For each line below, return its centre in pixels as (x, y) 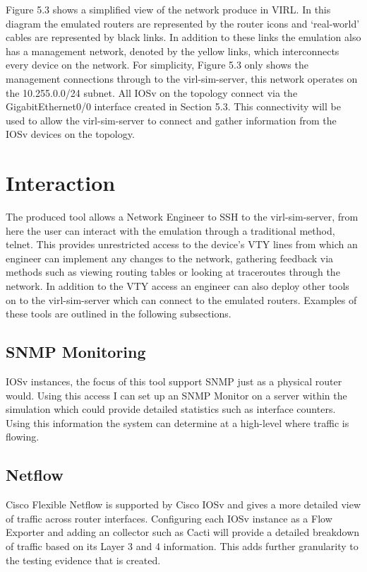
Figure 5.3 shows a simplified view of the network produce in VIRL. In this (168, 9)
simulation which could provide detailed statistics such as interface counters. (171, 409)
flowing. (23, 437)
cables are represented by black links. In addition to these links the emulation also (183, 37)
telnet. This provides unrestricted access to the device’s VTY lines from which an (182, 244)
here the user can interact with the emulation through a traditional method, (170, 230)
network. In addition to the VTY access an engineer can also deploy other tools (178, 286)
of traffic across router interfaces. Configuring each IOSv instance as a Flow (169, 518)
